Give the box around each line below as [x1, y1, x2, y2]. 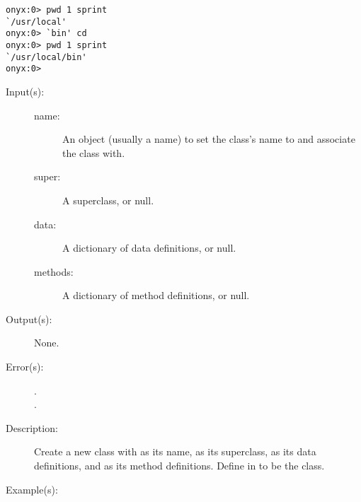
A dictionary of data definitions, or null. [62, 240, 236, 255]
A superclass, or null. [62, 192, 154, 207]
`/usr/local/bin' [6, 52, 87, 62]
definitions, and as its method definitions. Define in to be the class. [34, 458, 325, 473]
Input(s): [6, 83, 45, 98]
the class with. [62, 145, 125, 160]
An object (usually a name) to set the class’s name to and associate [62, 132, 355, 146]
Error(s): [6, 359, 44, 374]
